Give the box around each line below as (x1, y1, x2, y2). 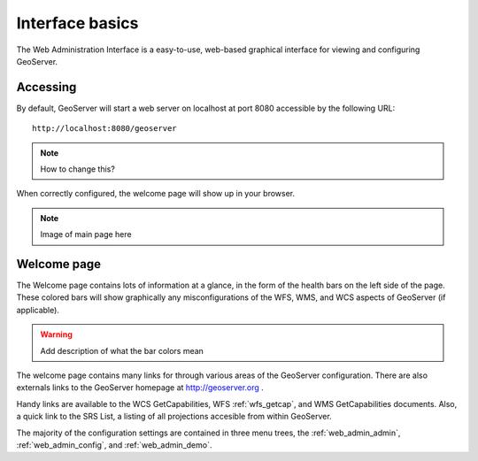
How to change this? (40, 164, 115, 174)
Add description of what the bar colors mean (40, 345, 204, 356)
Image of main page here (40, 229, 132, 240)
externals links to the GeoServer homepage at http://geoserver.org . (16, 382, 265, 393)
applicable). (16, 304, 59, 315)
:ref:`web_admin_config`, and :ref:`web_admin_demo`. (16, 440, 212, 450)
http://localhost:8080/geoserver (32, 124, 177, 134)
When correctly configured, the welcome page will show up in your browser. (16, 188, 296, 199)
